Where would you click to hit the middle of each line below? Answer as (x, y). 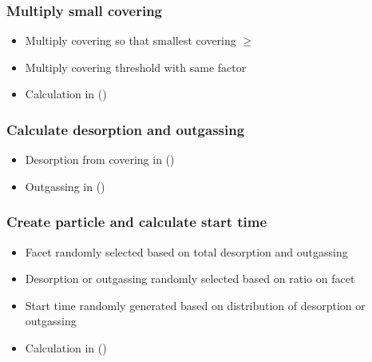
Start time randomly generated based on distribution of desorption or (195, 305)
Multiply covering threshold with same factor (136, 67)
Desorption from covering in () (100, 159)
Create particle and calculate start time (137, 222)
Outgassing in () (65, 186)
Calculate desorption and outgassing (126, 129)
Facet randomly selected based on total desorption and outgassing (186, 251)
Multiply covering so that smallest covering (131, 40)
